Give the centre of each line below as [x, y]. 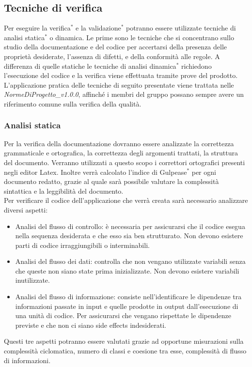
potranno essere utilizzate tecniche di [181, 28]
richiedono [196, 66]
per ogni [204, 172]
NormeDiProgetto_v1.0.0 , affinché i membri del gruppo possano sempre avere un [124, 94]
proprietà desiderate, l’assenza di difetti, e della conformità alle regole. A [112, 56]
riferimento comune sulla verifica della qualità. [73, 103]
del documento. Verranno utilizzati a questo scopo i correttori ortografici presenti [125, 162]
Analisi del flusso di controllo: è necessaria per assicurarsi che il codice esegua [130, 226]
